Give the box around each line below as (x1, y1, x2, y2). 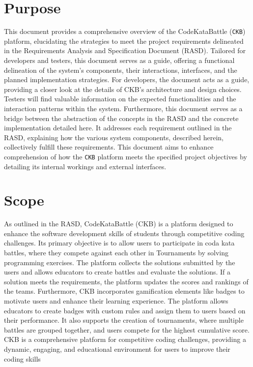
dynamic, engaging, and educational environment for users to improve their (4, 344, 230, 354)
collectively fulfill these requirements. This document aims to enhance (4, 142, 214, 152)
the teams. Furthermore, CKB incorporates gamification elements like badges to (4, 286, 245, 296)
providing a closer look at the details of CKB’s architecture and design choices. (4, 84, 242, 94)
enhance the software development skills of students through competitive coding (4, 228, 245, 238)
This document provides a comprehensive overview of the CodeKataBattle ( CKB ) (4, 26, 246, 36)
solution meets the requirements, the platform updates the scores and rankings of (4, 276, 249, 286)
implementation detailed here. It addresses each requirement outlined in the (4, 122, 232, 133)
